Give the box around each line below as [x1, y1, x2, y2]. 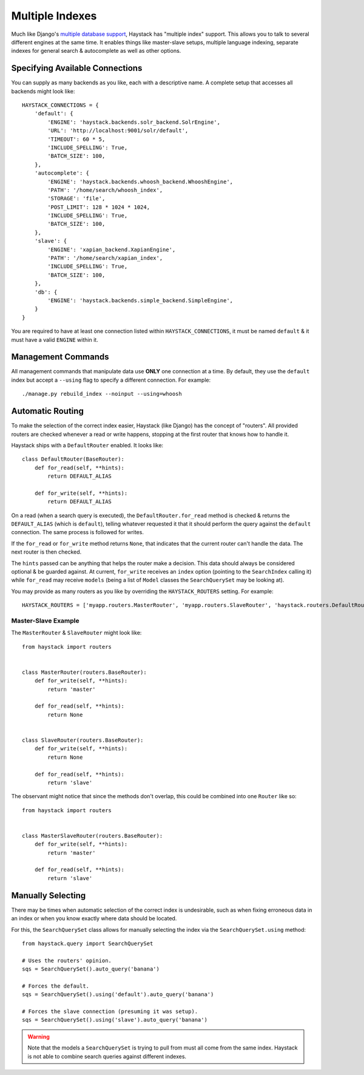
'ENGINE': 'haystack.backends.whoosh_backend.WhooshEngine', [47, 178, 234, 185]
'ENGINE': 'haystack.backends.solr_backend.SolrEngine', [47, 118, 221, 126]
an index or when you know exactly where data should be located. [11, 915, 177, 922]
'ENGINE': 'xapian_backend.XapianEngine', [47, 246, 176, 253]
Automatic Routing [11, 406, 84, 416]
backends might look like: [11, 87, 75, 95]
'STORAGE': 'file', [47, 195, 106, 202]
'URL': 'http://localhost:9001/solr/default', [47, 127, 189, 134]
